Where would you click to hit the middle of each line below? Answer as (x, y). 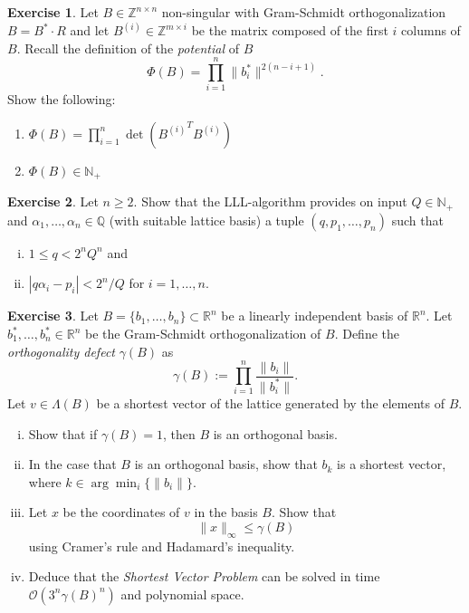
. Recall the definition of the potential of (128, 48)
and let (90, 30)
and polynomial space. (182, 594)
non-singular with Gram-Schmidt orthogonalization (304, 12)
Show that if (63, 433)
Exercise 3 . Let (53, 316)
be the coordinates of (121, 512)
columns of (431, 30)
